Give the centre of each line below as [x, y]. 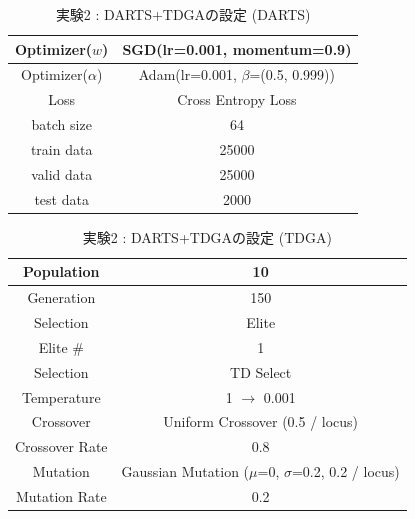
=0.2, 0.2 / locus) [345, 471]
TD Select [261, 371]
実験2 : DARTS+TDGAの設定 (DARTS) [183, 14]
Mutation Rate [61, 495]
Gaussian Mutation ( [185, 471]
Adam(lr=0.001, [187, 74]
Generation [61, 297]
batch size [61, 124]
